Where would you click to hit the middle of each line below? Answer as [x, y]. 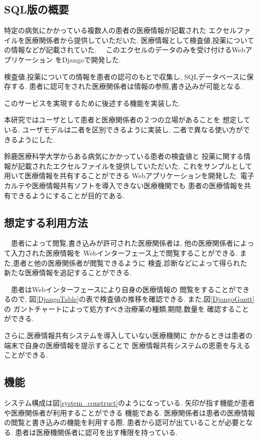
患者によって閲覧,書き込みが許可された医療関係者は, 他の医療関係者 [122, 243]
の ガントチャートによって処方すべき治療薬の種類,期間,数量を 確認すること [127, 308]
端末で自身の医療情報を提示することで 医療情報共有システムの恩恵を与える [127, 345]
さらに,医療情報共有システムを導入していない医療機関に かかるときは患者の [128, 335]
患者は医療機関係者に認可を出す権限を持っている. [96, 432]
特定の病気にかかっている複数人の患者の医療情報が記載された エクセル [120, 30]
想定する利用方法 [46, 222]
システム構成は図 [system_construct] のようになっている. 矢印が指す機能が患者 [129, 403]
